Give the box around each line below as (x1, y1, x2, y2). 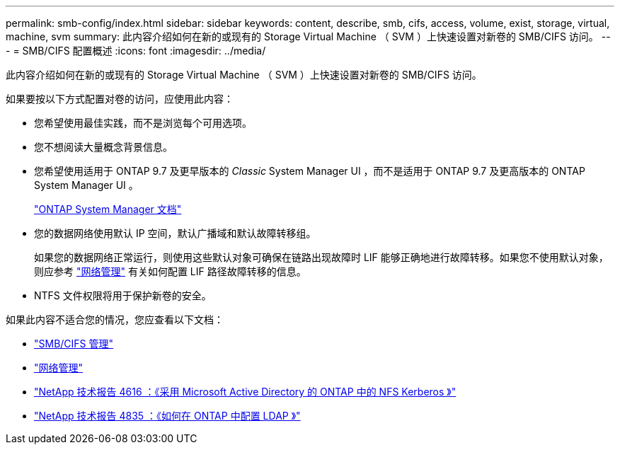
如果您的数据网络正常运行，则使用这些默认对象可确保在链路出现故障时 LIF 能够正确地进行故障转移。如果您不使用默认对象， (34, 251, 609, 263)
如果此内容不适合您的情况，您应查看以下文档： (6, 313, 224, 325)
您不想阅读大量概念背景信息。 (34, 141, 173, 153)
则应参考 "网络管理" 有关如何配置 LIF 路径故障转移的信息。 (34, 265, 306, 277)
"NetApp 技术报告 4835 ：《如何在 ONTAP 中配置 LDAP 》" (34, 410, 301, 422)
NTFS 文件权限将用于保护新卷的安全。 (34, 289, 212, 301)
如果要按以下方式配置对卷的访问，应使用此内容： (6, 93, 234, 105)
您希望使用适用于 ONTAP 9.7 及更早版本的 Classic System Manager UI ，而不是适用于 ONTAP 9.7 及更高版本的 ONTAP (34, 165, 585, 177)
